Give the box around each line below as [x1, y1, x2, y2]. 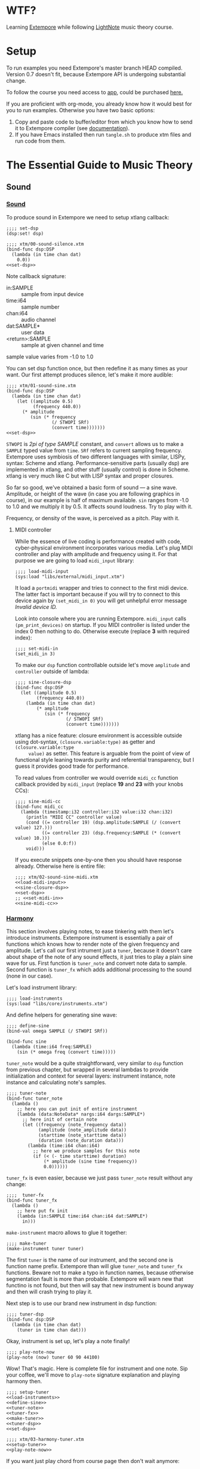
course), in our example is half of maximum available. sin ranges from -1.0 [6, 496, 189, 503]
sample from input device [21, 290, 84, 297]
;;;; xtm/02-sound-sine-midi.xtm [14, 874, 99, 880]
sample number [21, 303, 60, 310]
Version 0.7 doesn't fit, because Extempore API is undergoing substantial [6, 70, 186, 78]
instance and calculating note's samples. [6, 1079, 106, 1086]
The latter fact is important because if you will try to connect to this [14, 590, 180, 598]
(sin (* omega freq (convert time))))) [17, 1049, 116, 1055]
